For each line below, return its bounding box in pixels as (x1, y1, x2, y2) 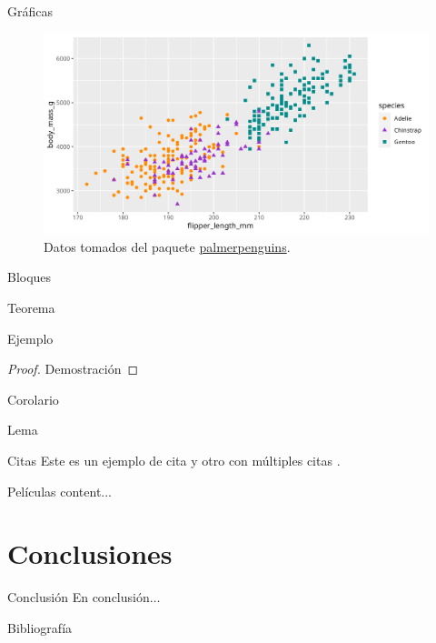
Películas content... (7, 481, 113, 500)
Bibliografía (7, 618, 73, 637)
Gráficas (7, 2, 53, 20)
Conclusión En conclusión (7, 588, 150, 607)
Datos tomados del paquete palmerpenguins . (44, 236, 291, 256)
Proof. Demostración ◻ (7, 359, 139, 378)
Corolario (7, 389, 59, 408)
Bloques (7, 267, 52, 286)
